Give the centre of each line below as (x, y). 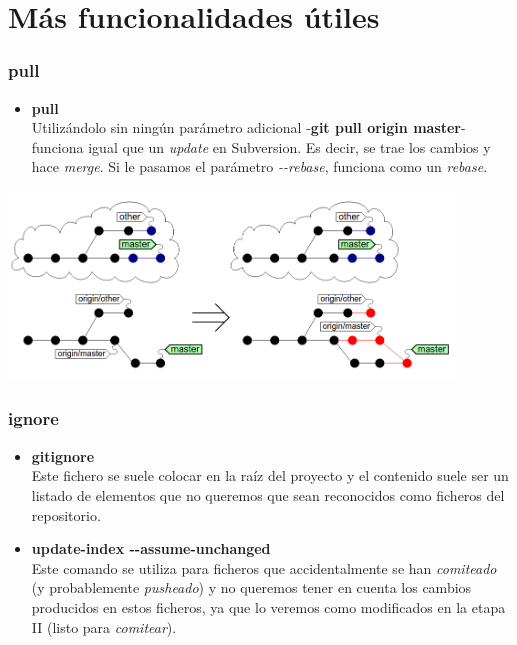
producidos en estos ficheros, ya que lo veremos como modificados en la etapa (268, 606)
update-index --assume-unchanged (151, 548)
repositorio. (66, 514)
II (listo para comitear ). (104, 626)
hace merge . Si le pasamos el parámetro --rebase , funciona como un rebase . (259, 166)
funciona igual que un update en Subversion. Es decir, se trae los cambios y (261, 146)
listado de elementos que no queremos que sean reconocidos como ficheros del (268, 494)
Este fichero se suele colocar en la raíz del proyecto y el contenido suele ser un (270, 475)
